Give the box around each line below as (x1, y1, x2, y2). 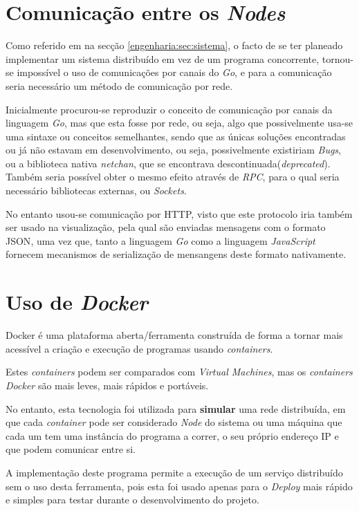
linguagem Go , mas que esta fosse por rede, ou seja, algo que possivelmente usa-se (6, 115, 353, 130)
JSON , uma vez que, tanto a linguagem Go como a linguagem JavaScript (6, 233, 315, 248)
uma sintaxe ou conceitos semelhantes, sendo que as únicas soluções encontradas (6, 129, 346, 143)
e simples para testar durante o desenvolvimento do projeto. (6, 492, 259, 507)
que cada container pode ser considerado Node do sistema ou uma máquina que (6, 415, 342, 429)
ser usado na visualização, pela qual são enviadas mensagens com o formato (6, 220, 326, 234)
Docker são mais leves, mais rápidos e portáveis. (6, 378, 209, 392)
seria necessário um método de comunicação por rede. (6, 78, 233, 93)
